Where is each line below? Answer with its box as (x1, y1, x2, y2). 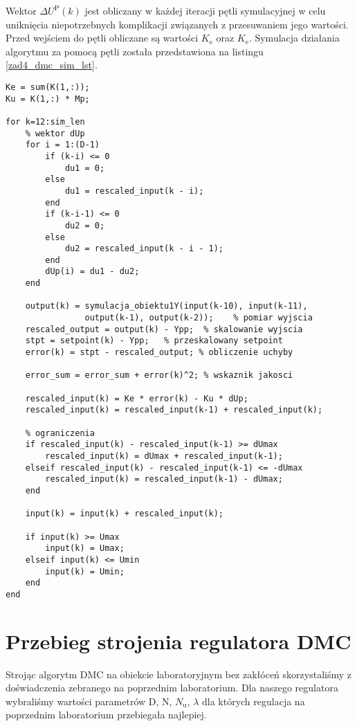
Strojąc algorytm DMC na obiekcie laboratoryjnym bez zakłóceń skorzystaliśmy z (6, 666, 351, 681)
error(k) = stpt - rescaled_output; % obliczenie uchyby (25, 347, 293, 358)
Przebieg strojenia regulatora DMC (6, 626, 351, 655)
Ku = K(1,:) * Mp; (6, 93, 90, 104)
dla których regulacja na (201, 693, 305, 708)
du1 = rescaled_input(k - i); (64, 185, 204, 196)
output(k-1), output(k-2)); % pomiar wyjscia (84, 313, 313, 323)
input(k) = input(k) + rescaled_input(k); (25, 509, 223, 519)
